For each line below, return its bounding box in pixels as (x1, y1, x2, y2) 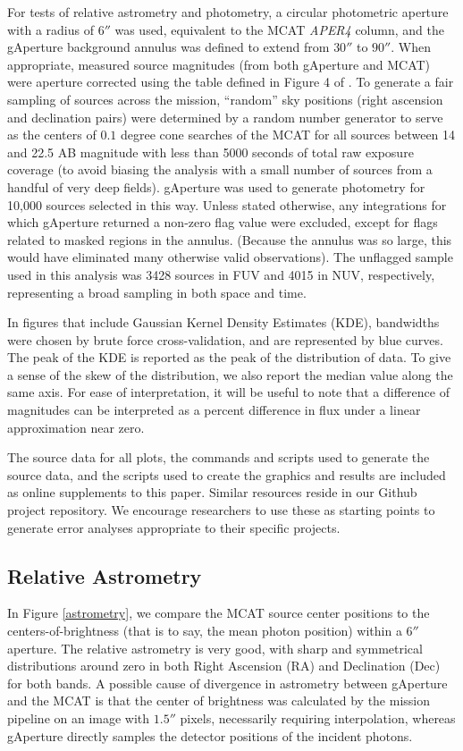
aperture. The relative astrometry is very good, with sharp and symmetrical (7, 638, 423, 657)
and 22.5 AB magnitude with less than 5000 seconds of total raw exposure (7, 142, 414, 161)
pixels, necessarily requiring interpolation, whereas (180, 708, 456, 727)
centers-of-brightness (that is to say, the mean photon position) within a (7, 621, 402, 640)
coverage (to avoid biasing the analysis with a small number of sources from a (7, 160, 433, 179)
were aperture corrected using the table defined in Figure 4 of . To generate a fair (7, 72, 454, 91)
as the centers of (7, 125, 97, 144)
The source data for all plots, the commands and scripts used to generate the (7, 448, 430, 467)
